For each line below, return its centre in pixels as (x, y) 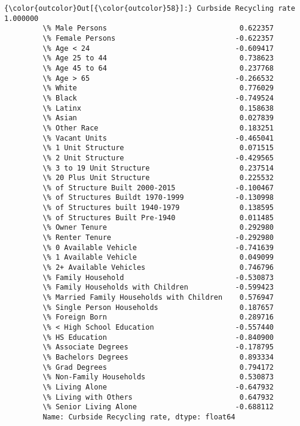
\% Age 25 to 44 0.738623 (158, 58)
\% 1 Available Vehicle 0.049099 (158, 258)
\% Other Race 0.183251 (158, 128)
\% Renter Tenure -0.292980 (158, 238)
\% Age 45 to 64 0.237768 (158, 68)
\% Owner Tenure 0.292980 (158, 228)
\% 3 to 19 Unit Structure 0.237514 (158, 168)
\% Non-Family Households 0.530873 (158, 377)
